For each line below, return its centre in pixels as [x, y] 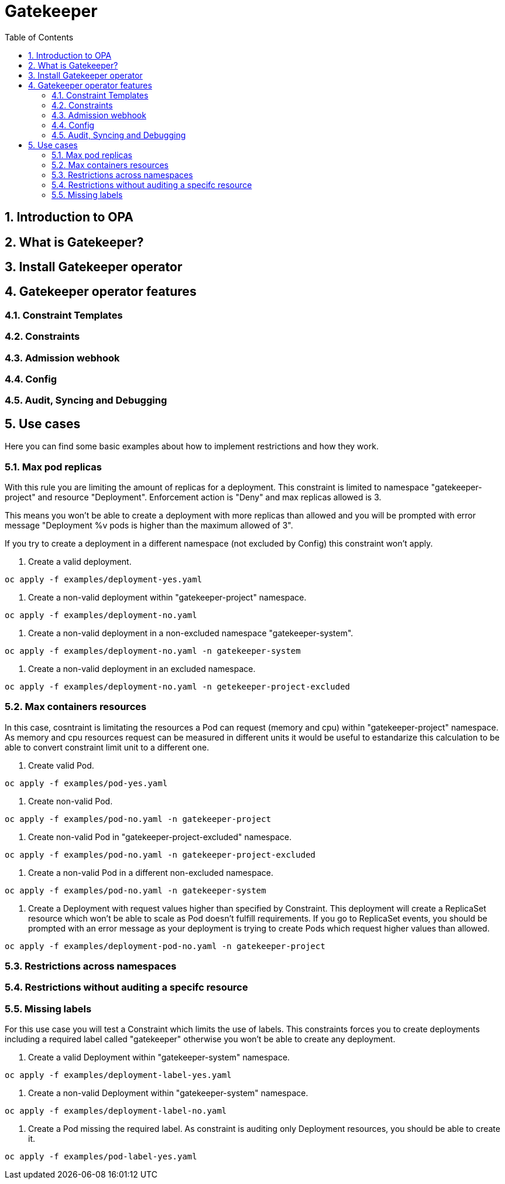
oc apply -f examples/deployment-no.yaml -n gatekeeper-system [153, 651]
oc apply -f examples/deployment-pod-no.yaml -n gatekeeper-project [165, 946]
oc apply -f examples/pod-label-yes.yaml [101, 1157]
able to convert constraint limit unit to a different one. [107, 747]
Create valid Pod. [61, 765]
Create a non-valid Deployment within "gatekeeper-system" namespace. [168, 1093]
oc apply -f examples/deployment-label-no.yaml [116, 1111]
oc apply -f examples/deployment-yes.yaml [104, 579]
